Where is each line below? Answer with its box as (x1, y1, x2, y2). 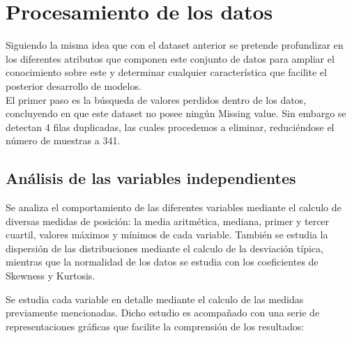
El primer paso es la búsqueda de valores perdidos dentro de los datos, (6, 92, 307, 107)
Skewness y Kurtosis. (6, 268, 95, 283)
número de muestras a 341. (6, 133, 121, 148)
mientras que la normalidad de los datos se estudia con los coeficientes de (6, 254, 319, 269)
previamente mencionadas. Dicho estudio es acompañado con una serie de (6, 305, 320, 320)
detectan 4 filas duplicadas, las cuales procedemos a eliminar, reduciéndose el (6, 119, 335, 134)
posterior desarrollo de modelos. (6, 78, 141, 93)
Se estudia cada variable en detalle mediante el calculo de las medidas (6, 291, 304, 306)
